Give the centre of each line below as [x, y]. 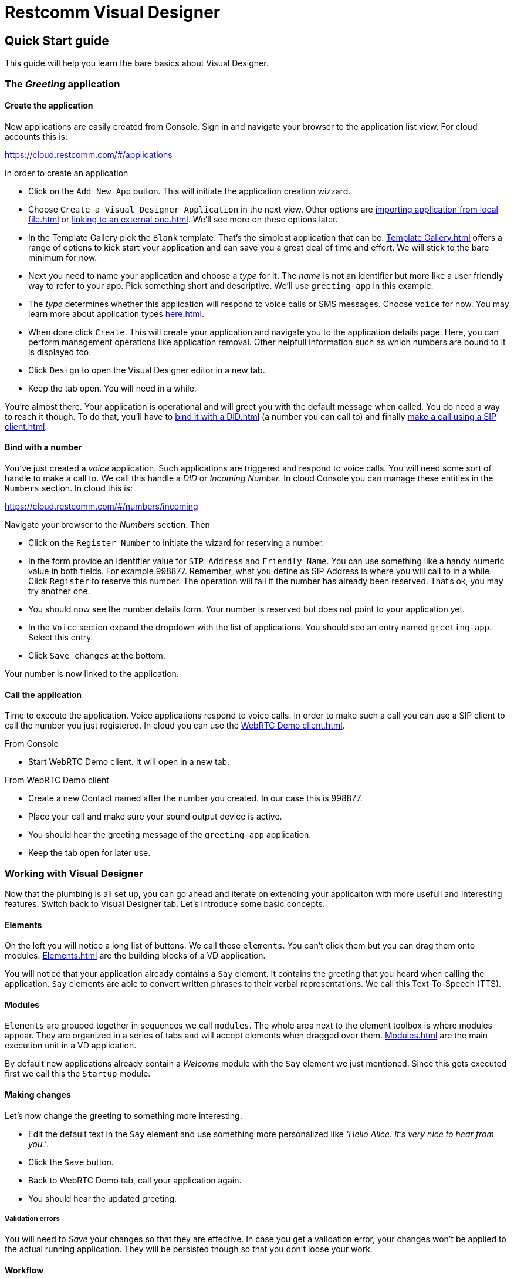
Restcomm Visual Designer [113, 12]
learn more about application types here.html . [116, 313]
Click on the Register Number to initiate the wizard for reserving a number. [176, 542]
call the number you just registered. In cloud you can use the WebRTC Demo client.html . [175, 726]
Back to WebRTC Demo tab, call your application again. [135, 1180]
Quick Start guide [57, 41]
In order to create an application [67, 173]
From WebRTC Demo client [57, 780]
